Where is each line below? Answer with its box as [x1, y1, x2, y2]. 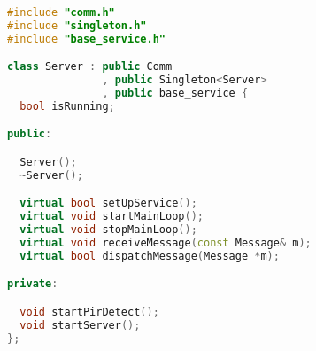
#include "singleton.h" [7, 19, 147, 32]
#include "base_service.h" [7, 32, 166, 45]
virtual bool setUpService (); [19, 197, 197, 210]
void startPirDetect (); [19, 305, 159, 318]
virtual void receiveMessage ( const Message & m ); [19, 237, 312, 249]
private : [7, 277, 58, 291]
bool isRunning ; [19, 99, 115, 113]
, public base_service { [102, 87, 249, 100]
